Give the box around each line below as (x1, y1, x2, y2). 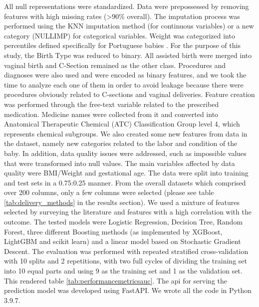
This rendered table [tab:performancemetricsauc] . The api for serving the (4, 275, 227, 285)
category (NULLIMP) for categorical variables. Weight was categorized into (4, 30, 235, 40)
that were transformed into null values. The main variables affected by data (4, 157, 235, 168)
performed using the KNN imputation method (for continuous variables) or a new (4, 20, 254, 31)
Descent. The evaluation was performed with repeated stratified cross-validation (4, 245, 249, 256)
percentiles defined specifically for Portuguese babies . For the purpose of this (4, 40, 241, 50)
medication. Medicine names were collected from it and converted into (4, 108, 219, 119)
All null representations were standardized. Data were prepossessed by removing (4, 1, 249, 11)
